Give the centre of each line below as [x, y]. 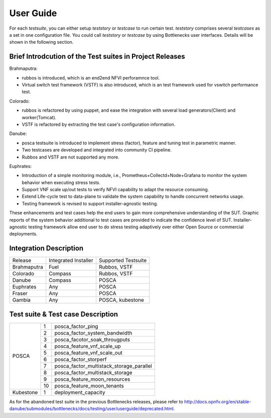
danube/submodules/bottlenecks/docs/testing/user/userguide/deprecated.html [91, 409]
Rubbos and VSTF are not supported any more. [71, 157]
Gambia [22, 300]
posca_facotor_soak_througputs [92, 340]
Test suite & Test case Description [63, 314]
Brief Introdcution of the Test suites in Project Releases [97, 57]
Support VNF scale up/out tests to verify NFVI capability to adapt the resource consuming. [115, 190]
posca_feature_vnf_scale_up [88, 346]
